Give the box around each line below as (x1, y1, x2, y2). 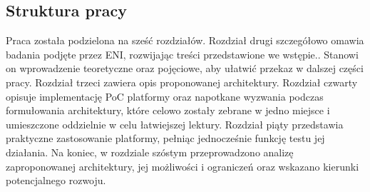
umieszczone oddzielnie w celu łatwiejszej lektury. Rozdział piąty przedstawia (6, 116, 344, 131)
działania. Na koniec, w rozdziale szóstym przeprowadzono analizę (6, 144, 294, 159)
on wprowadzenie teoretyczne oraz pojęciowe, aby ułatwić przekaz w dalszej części (6, 61, 364, 76)
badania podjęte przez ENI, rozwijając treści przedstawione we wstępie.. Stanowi (6, 46, 359, 61)
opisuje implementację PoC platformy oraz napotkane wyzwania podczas (6, 89, 324, 103)
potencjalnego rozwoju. (6, 173, 106, 188)
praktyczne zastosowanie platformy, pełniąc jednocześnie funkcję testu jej (6, 131, 325, 146)
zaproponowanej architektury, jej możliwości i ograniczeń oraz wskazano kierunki (6, 158, 359, 173)
